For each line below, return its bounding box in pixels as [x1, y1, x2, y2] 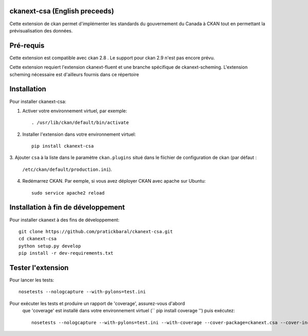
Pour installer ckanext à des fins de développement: [9, 217, 120, 223]
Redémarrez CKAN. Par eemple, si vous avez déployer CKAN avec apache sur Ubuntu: [22, 178, 206, 184]
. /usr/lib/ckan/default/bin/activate [31, 120, 129, 126]
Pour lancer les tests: [9, 277, 54, 283]
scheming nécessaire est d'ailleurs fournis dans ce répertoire [9, 71, 139, 77]
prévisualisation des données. [9, 27, 73, 33]
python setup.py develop [18, 243, 81, 249]
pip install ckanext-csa [31, 143, 94, 149]
